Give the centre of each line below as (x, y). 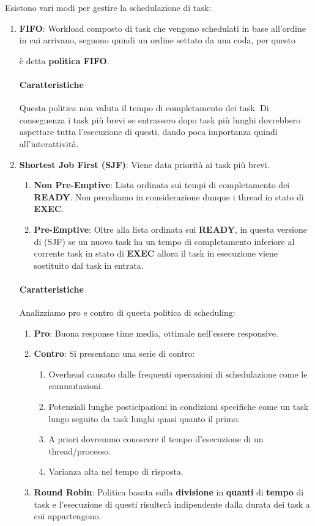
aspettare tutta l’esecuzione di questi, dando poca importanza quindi (148, 132)
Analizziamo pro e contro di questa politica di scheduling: (127, 312)
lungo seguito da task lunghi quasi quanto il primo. (144, 418)
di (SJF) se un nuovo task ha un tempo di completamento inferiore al (164, 241)
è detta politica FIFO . (64, 60)
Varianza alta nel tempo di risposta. (116, 471)
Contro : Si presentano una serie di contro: (114, 353)
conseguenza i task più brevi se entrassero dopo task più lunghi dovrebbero (160, 119)
